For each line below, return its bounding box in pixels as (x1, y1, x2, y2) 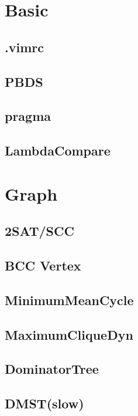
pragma (5, 107, 51, 125)
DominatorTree (5, 360, 99, 378)
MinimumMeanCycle (5, 290, 134, 309)
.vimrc (5, 38, 44, 56)
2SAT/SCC (5, 222, 74, 240)
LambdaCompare (5, 141, 111, 160)
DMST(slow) (5, 394, 84, 412)
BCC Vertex (5, 256, 81, 275)
